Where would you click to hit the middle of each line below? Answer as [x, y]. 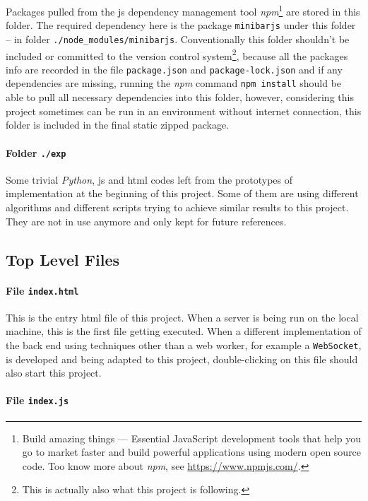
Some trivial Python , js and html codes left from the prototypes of [149, 179]
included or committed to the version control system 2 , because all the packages [177, 54]
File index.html [42, 290]
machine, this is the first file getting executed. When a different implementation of [184, 331]
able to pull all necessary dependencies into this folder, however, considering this [180, 97]
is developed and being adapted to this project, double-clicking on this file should [182, 359]
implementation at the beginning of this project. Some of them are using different [182, 193]
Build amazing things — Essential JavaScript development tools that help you [192, 438]
